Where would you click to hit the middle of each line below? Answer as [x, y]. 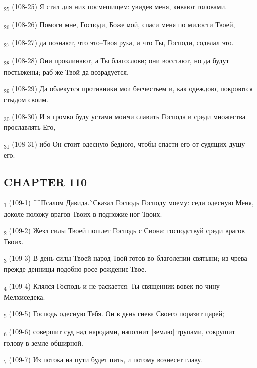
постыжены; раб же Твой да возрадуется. [66, 71]
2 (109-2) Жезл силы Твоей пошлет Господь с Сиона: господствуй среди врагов [124, 231]
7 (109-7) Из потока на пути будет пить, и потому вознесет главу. [104, 360]
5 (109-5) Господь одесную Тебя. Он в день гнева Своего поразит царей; [114, 314]
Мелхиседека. [25, 297]
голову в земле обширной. [44, 342]
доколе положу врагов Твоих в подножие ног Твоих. [83, 213]
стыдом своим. [26, 99]
